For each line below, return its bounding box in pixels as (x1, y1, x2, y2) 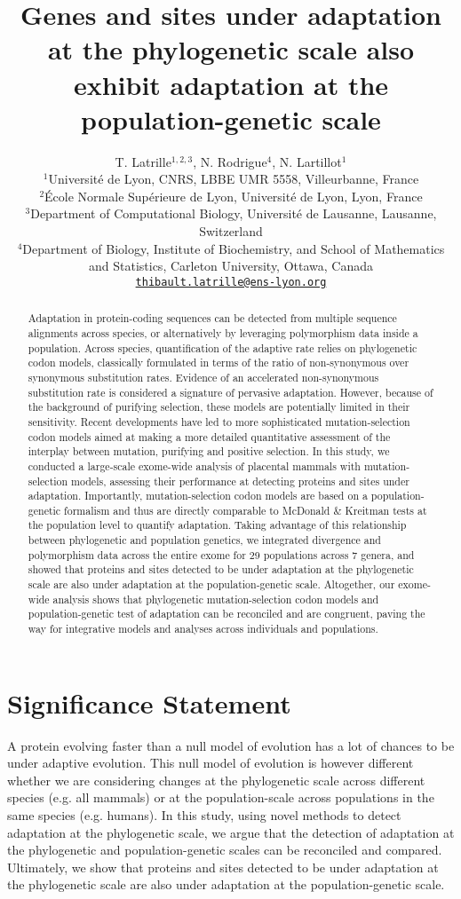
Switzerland (199, 222, 263, 241)
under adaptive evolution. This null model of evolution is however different (7, 753, 414, 772)
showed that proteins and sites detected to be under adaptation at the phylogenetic (28, 562, 414, 577)
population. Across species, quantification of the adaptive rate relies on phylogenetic (28, 340, 417, 355)
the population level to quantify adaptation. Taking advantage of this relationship (28, 517, 407, 532)
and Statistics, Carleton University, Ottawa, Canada (89, 256, 373, 275)
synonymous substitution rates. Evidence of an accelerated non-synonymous (28, 369, 379, 384)
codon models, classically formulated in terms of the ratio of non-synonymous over (28, 355, 409, 370)
